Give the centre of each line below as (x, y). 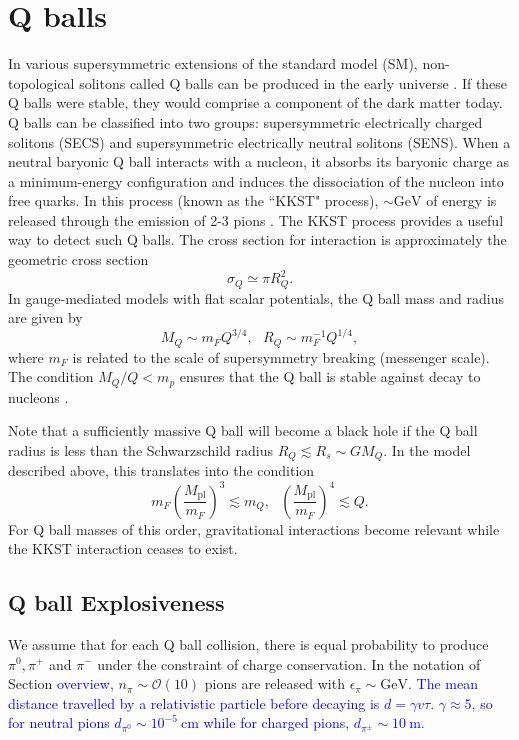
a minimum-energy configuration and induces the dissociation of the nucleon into (256, 180)
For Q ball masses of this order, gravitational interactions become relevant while (254, 528)
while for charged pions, (276, 722)
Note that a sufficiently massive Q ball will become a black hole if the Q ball (243, 430)
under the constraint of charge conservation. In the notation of (289, 663)
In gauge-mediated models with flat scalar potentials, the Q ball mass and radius (256, 297)
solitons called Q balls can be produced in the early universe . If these (293, 82)
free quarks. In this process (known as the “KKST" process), (193, 200)
